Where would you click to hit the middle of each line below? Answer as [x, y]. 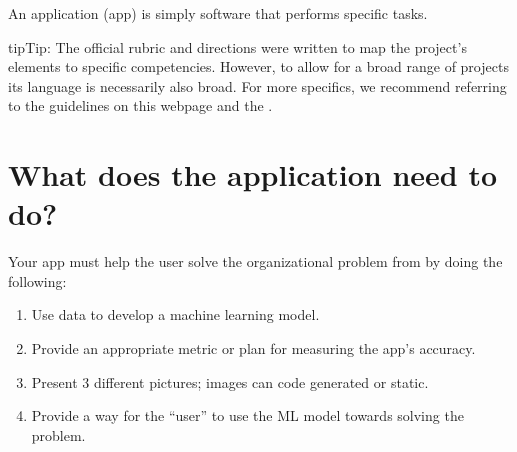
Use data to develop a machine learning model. [175, 314]
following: [37, 280]
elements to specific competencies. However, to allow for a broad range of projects [258, 66]
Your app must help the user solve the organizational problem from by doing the [255, 261]
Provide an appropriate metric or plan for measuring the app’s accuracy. [253, 348]
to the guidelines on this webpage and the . [140, 105]
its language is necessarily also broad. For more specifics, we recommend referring [257, 85]
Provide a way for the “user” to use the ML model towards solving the [247, 415]
